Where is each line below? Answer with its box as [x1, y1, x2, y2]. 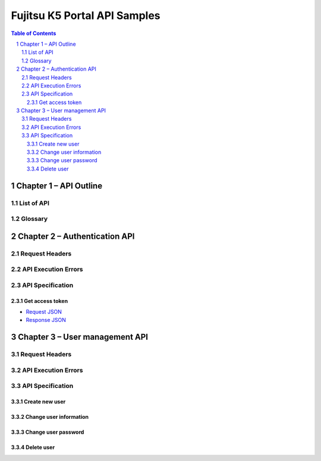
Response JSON [26, 317, 67, 324]
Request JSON [26, 308, 62, 315]
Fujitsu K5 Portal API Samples [11, 9, 160, 22]
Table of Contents [11, 30, 56, 37]
